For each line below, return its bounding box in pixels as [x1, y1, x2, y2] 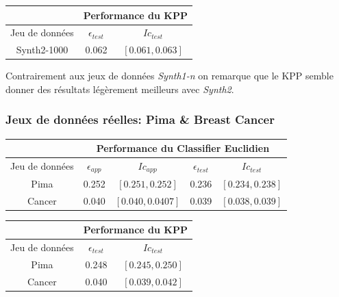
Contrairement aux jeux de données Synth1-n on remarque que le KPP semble [5, 68, 334, 83]
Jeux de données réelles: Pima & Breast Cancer [5, 111, 275, 128]
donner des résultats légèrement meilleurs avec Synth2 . [5, 81, 234, 96]
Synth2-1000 [16, 42, 68, 57]
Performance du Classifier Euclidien [96, 141, 270, 155]
